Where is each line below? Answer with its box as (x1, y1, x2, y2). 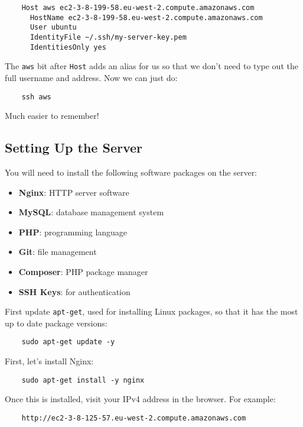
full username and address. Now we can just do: (5, 71, 178, 83)
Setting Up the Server (5, 138, 142, 157)
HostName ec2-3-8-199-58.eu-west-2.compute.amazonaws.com (30, 13, 263, 22)
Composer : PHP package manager (18, 265, 148, 277)
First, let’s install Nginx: (5, 355, 94, 367)
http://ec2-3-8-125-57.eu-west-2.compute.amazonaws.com (21, 413, 246, 422)
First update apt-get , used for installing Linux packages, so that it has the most (5, 305, 298, 318)
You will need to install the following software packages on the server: (5, 166, 258, 178)
